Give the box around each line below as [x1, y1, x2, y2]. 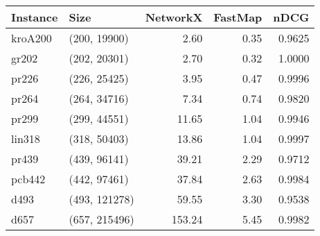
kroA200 [11, 30, 52, 46]
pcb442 [11, 171, 46, 187]
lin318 [11, 130, 40, 146]
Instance [11, 9, 58, 25]
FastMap [213, 9, 263, 25]
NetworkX [145, 9, 203, 25]
